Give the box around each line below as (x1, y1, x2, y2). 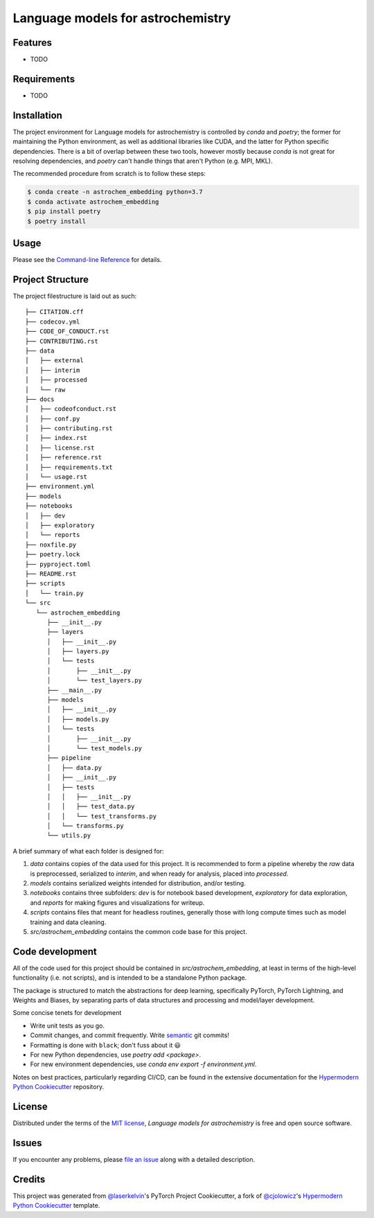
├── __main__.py (46, 686, 103, 694)
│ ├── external (25, 357, 84, 364)
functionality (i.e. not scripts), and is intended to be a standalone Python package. (12, 973, 247, 982)
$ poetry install (27, 217, 87, 225)
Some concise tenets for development (12, 1009, 122, 1017)
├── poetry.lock (25, 551, 80, 558)
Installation (12, 109, 62, 121)
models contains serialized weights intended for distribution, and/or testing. (30, 879, 246, 888)
